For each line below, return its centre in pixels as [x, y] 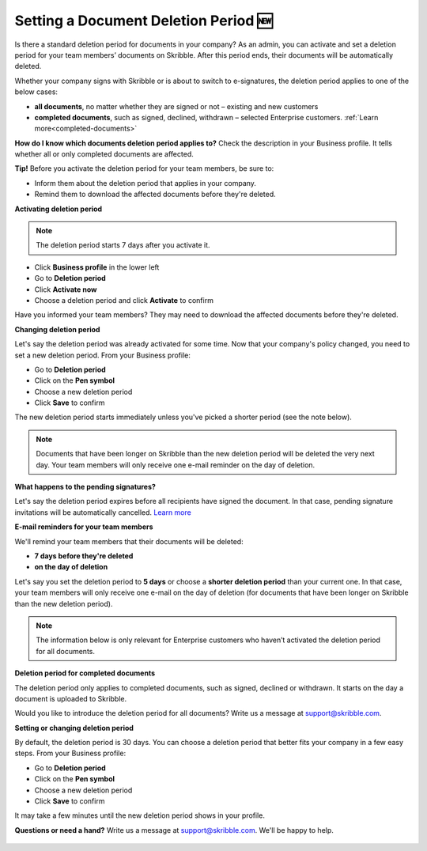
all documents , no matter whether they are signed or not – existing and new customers [176, 106]
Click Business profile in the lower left [97, 267]
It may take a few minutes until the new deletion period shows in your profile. [140, 815]
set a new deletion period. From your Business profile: [103, 355]
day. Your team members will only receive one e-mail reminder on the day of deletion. [176, 465]
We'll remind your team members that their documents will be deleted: [129, 541]
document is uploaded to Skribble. [71, 698]
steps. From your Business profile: [70, 753]
